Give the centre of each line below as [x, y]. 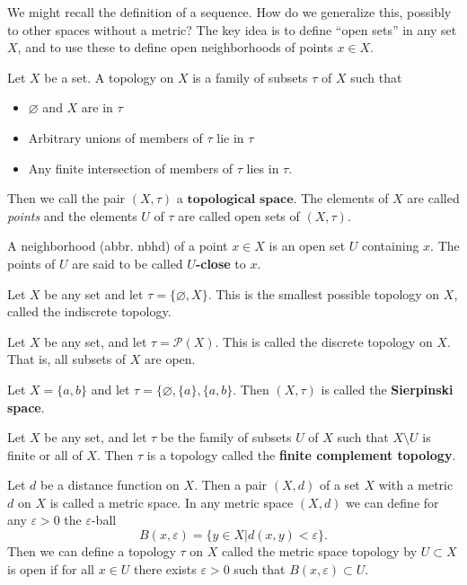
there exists [165, 568]
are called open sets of [239, 215]
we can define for [392, 502]
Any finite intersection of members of [131, 168]
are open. [170, 359]
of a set [340, 485]
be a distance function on [110, 485]
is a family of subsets [250, 77]
